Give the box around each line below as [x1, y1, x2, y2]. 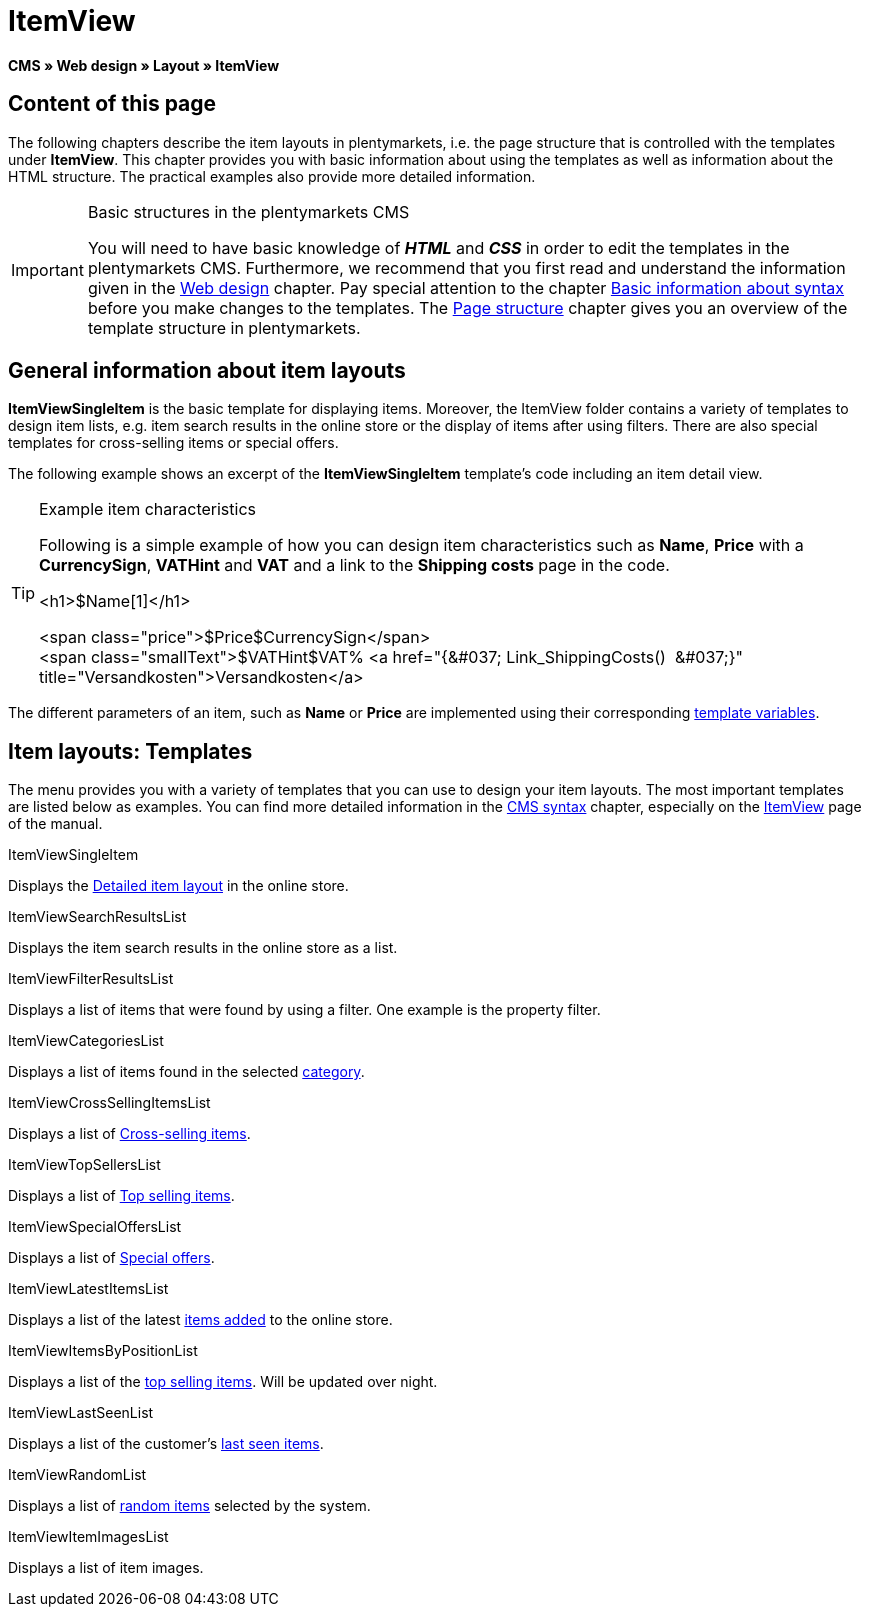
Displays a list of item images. [8, 1559, 204, 1577]
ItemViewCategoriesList [8, 1032, 164, 1050]
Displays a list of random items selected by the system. [8, 1497, 371, 1515]
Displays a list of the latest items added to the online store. [8, 1311, 393, 1329]
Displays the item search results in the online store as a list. [8, 939, 398, 957]
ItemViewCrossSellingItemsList [8, 1094, 211, 1112]
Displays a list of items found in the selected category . [8, 1063, 365, 1081]
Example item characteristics [39, 499, 256, 520]
